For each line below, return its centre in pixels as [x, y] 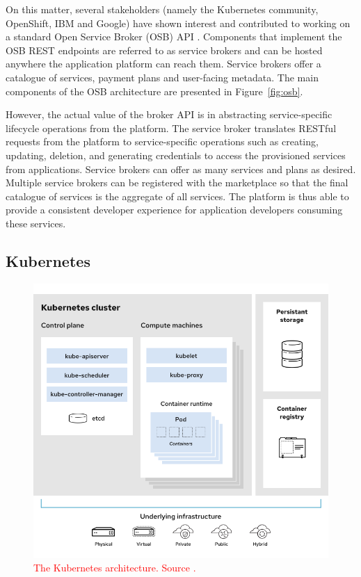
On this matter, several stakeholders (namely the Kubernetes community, [162, 9]
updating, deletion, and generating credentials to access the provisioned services [176, 155]
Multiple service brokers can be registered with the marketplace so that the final [177, 182]
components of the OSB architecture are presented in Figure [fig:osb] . [154, 91]
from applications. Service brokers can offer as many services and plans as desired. [181, 169]
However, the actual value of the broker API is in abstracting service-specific [169, 114]
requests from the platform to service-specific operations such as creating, [162, 141]
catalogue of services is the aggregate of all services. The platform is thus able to [177, 196]
